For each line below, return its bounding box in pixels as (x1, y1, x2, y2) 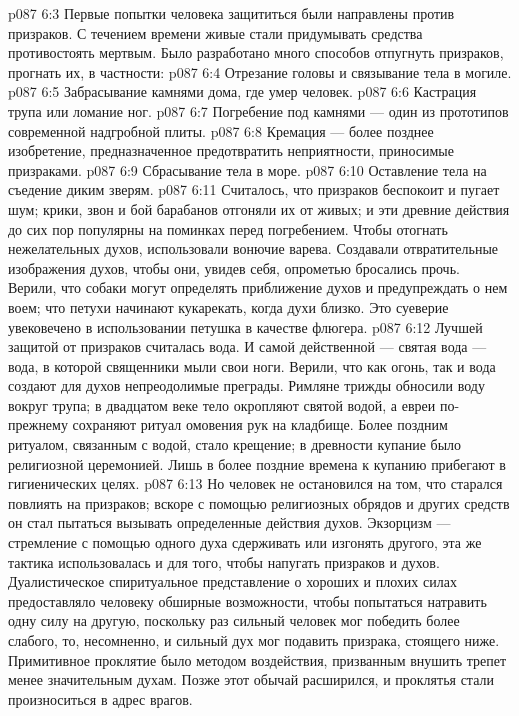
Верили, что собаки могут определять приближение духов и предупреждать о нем (8, 277, 508, 298)
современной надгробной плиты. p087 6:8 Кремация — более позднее (8, 120, 434, 141)
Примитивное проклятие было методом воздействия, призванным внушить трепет (8, 649, 507, 670)
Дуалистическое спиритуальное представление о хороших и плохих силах (8, 571, 457, 592)
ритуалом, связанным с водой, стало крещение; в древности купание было (8, 434, 462, 455)
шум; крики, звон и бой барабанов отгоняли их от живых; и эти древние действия (8, 198, 510, 219)
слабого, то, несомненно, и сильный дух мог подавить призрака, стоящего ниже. (8, 630, 500, 650)
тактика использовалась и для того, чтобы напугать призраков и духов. (8, 551, 440, 572)
